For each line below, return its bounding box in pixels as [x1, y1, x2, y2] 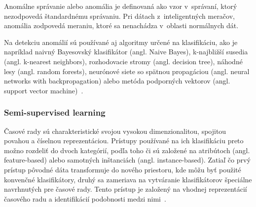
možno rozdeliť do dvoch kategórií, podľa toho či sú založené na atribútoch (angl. [4, 145, 250, 155]
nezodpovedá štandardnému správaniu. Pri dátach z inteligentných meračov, [4, 10, 235, 21]
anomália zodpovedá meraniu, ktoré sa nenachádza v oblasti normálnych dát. [4, 20, 239, 31]
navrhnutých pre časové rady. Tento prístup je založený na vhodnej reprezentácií [4, 184, 247, 194]
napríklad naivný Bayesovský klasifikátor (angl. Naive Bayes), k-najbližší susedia [4, 46, 248, 57]
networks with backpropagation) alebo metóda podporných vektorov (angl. [4, 76, 230, 86]
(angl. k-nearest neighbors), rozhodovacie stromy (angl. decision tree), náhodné [4, 56, 243, 66]
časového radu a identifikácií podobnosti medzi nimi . [4, 193, 166, 204]
